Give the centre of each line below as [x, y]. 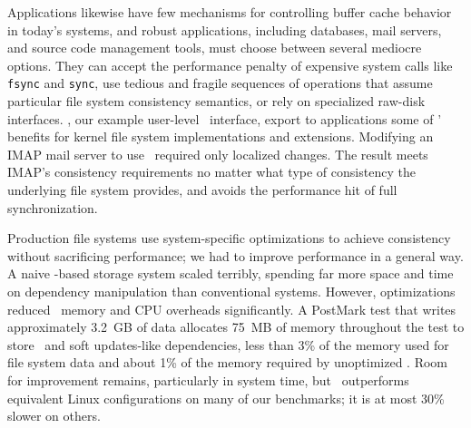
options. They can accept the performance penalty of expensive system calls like [230, 65]
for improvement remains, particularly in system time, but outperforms [208, 379]
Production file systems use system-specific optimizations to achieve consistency [229, 238]
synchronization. [53, 207]
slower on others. [54, 416]
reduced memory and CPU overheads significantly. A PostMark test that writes [232, 309]
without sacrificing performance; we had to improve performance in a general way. [235, 255]
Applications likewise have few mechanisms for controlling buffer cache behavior [230, 12]
